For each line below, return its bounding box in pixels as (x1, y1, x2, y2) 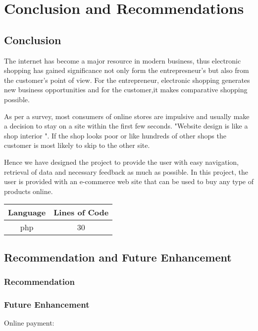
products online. (4, 186, 53, 196)
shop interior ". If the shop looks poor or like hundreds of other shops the (4, 130, 226, 140)
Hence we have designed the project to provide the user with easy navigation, (4, 156, 239, 167)
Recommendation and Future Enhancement (4, 249, 232, 265)
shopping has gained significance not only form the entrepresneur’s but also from (4, 65, 249, 75)
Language (8, 206, 46, 218)
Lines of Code (53, 206, 109, 218)
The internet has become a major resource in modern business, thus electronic (4, 55, 241, 66)
